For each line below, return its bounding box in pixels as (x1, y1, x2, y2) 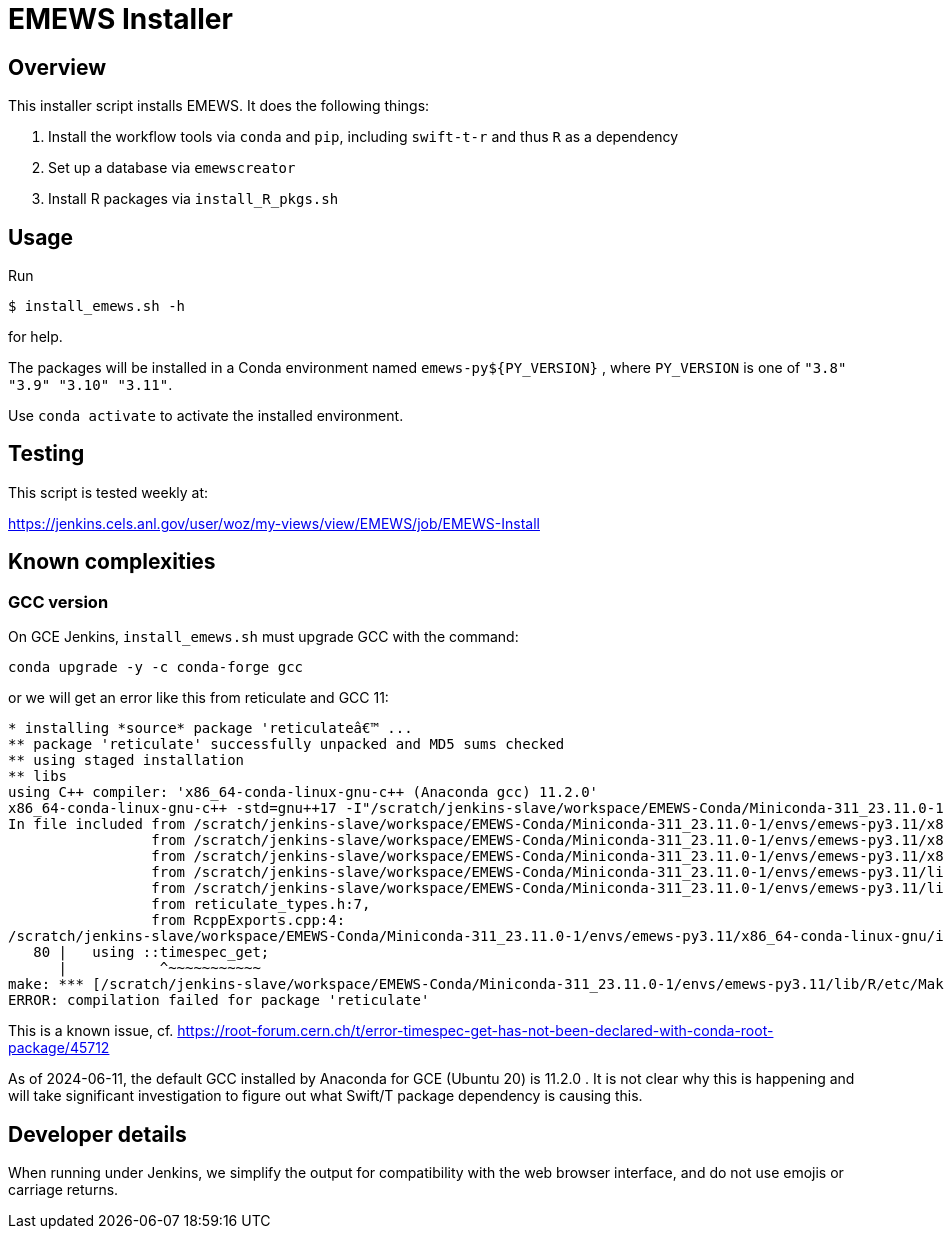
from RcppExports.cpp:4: (151, 912, 346, 929)
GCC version (8, 591, 109, 612)
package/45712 (8, 1039, 110, 1057)
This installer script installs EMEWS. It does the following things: (8, 97, 430, 115)
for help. (8, 328, 63, 346)
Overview (8, 54, 107, 80)
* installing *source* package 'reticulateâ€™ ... (8, 720, 413, 737)
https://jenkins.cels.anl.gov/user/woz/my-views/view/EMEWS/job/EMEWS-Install (8, 514, 540, 532)
